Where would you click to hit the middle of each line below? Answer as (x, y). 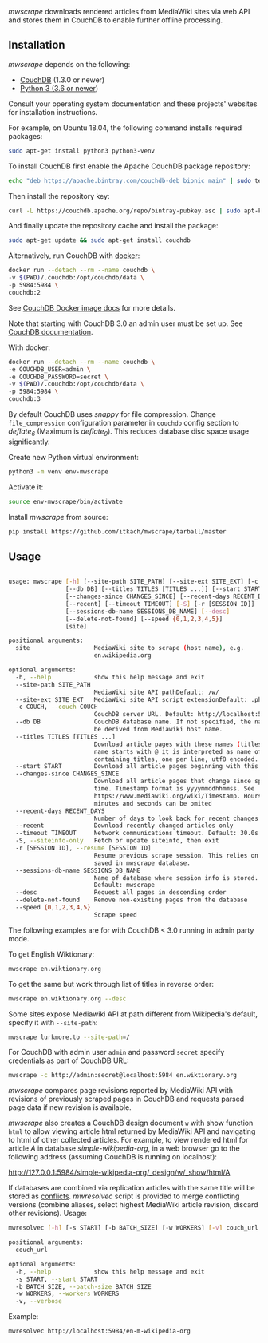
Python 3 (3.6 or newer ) (59, 88)
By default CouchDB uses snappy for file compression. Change (112, 414)
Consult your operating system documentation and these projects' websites (133, 104)
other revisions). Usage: (48, 1214)
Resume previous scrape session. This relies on (176, 855)
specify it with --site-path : (53, 1022)
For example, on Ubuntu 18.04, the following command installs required (125, 128)
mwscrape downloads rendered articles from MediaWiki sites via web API (129, 12)
